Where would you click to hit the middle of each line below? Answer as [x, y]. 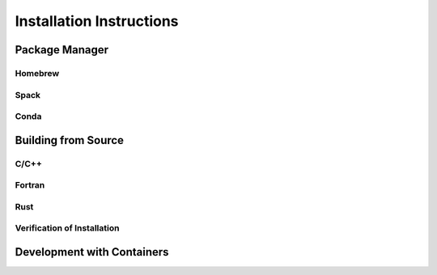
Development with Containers [92, 252]
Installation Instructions [97, 21]
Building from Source [70, 140]
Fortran [30, 185]
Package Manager [62, 50]
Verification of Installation [67, 228]
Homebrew [37, 73]
